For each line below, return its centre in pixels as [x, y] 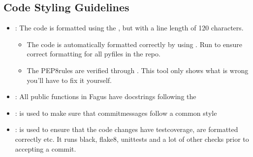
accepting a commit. [46, 148]
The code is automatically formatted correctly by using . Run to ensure [134, 44]
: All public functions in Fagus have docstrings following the [106, 96]
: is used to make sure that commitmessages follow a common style [116, 113]
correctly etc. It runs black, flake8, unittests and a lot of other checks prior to [132, 139]
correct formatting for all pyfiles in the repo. [94, 54]
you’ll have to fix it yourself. [69, 80]
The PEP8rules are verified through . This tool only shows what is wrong [138, 70]
